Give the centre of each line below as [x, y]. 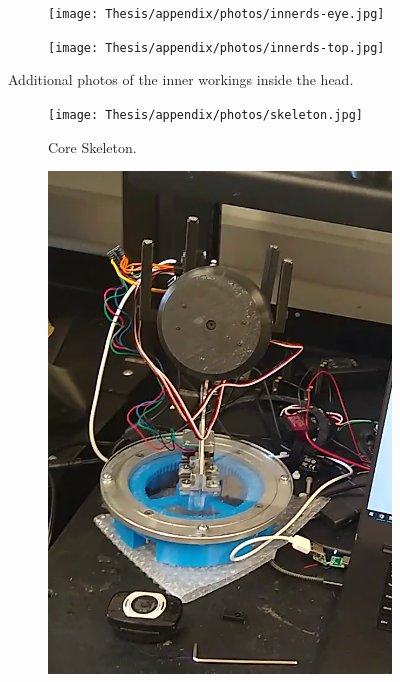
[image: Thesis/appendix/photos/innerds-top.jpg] [216, 47]
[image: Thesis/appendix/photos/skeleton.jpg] [205, 114]
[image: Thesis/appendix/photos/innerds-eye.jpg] [216, 14]
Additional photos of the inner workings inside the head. [181, 79]
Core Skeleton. [92, 146]
